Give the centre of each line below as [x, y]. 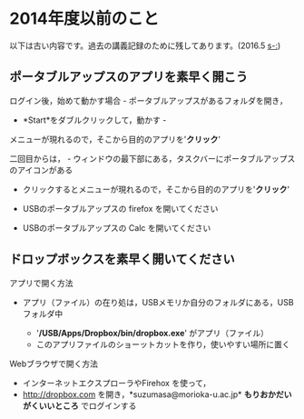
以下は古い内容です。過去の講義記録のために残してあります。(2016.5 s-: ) [145, 45]
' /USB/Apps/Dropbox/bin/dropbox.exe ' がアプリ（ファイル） [152, 333]
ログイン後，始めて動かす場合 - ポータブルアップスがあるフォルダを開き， [148, 100]
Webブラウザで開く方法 [54, 364]
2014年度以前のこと [84, 19]
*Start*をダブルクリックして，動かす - [94, 120]
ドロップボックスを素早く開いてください [123, 259]
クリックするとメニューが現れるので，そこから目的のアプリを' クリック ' [156, 189]
